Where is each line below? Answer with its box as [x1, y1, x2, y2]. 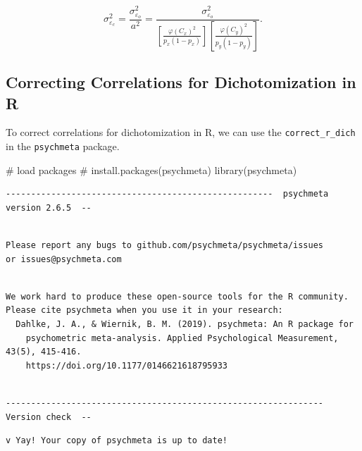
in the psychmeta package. [6, 139, 120, 154]
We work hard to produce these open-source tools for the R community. [6, 291, 349, 302]
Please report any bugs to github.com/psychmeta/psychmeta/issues [6, 240, 324, 251]
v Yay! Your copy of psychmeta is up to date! [6, 435, 227, 446]
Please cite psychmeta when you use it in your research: [6, 305, 283, 316]
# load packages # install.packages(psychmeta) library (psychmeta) [6, 162, 297, 177]
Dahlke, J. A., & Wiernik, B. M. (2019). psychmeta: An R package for [15, 319, 354, 330]
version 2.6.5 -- [6, 202, 92, 213]
